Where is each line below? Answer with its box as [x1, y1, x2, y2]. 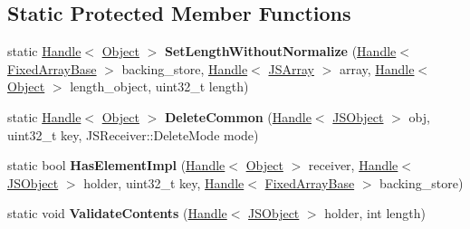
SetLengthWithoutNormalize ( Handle [164, 42, 397, 61]
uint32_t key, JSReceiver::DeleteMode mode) [7, 125, 259, 144]
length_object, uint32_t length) [70, 77, 249, 96]
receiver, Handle [308, 156, 398, 175]
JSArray [268, 59, 314, 78]
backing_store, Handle [121, 59, 248, 78]
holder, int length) [324, 204, 426, 223]
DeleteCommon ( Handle [164, 107, 312, 126]
